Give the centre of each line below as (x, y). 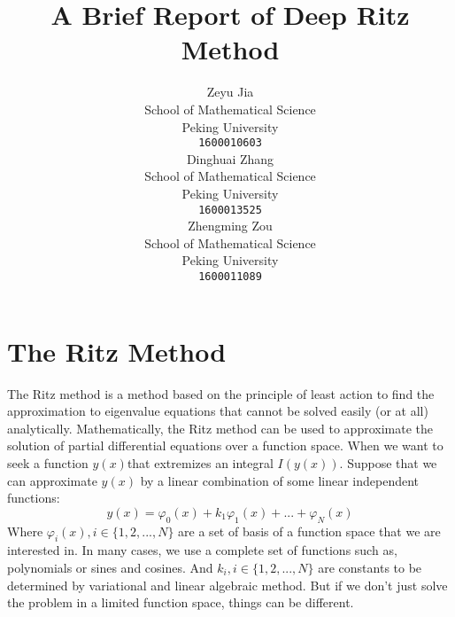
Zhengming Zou (230, 226)
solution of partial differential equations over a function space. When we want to (225, 445)
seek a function (48, 462)
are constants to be (370, 567)
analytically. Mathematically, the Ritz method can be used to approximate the (220, 428)
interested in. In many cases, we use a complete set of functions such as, (202, 550)
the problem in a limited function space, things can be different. (181, 602)
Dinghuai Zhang (230, 158)
